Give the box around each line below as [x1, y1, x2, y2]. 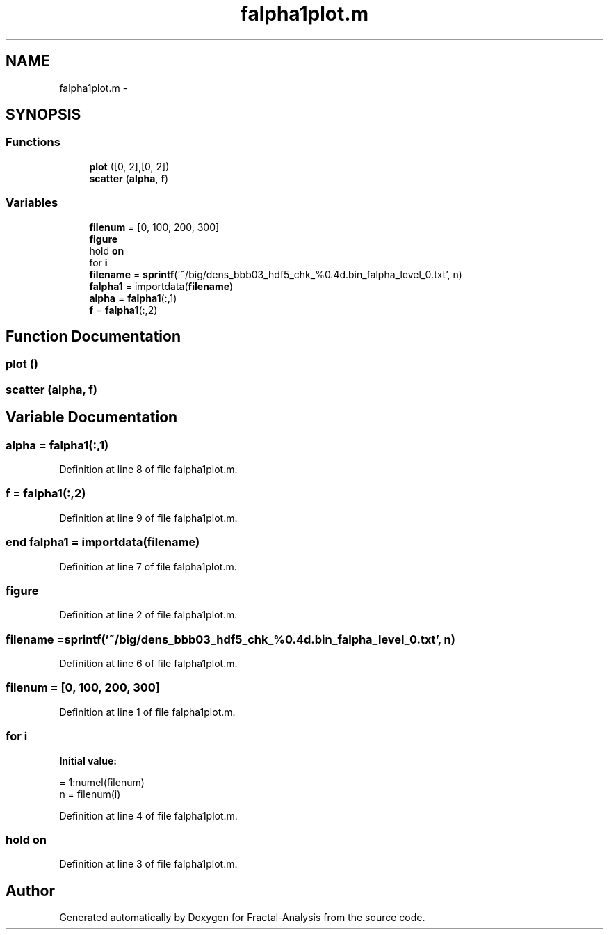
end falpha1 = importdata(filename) [6, 535, 200, 550]
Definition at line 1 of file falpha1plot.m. [59, 705, 236, 718]
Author [6, 881, 55, 900]
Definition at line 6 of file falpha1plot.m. [59, 657, 238, 669]
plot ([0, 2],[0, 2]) [89, 160, 170, 173]
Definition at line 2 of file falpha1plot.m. [59, 609, 238, 621]
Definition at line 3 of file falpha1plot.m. [59, 858, 238, 870]
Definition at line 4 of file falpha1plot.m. [59, 809, 238, 822]
